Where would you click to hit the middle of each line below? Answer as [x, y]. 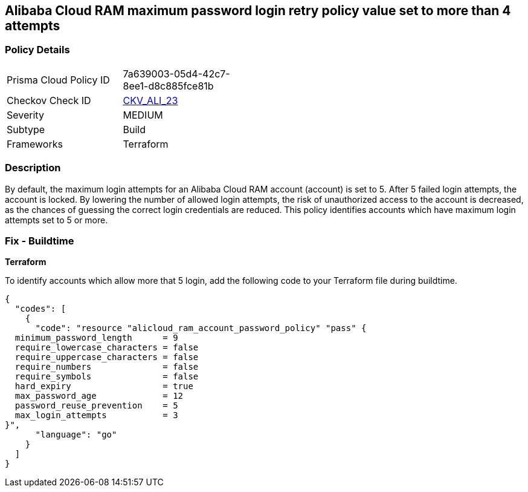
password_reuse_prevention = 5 [96, 406]
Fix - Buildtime [40, 241]
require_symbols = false [107, 377]
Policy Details [37, 50]
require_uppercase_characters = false [107, 357]
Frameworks [35, 144]
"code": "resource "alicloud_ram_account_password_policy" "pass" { [201, 328]
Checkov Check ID [49, 100]
